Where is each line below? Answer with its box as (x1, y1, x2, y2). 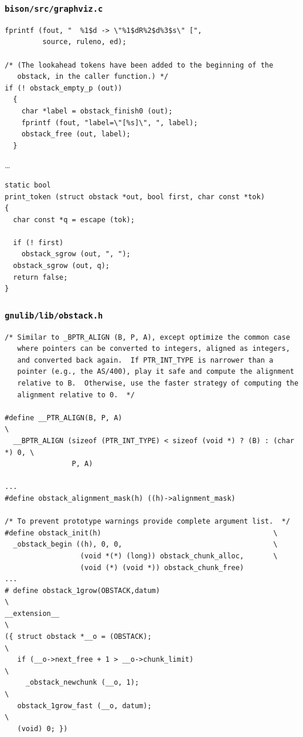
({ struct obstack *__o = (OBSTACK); (5, 632, 152, 641)
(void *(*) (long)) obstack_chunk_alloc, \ (80, 551, 278, 560)
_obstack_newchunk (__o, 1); (25, 678, 139, 687)
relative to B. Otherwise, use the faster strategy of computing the (17, 379, 299, 387)
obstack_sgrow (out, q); (13, 262, 110, 270)
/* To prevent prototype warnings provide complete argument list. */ (5, 517, 290, 526)
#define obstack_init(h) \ (5, 528, 278, 537)
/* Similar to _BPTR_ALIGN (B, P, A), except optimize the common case (5, 333, 290, 341)
